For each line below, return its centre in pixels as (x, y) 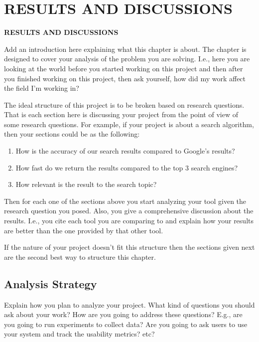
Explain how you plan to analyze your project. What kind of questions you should (129, 304)
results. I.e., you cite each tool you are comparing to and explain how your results (129, 221)
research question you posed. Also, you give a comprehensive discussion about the (129, 211)
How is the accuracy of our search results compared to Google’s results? (125, 151)
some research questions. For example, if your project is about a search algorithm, (129, 124)
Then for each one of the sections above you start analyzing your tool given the (125, 201)
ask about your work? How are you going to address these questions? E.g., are (123, 314)
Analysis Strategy (51, 283)
